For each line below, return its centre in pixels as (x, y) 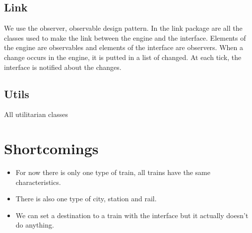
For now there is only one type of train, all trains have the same (113, 172)
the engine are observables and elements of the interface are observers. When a (124, 47)
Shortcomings (51, 148)
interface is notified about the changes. (63, 67)
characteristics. (38, 182)
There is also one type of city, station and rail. (86, 199)
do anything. (35, 225)
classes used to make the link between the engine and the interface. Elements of (125, 37)
